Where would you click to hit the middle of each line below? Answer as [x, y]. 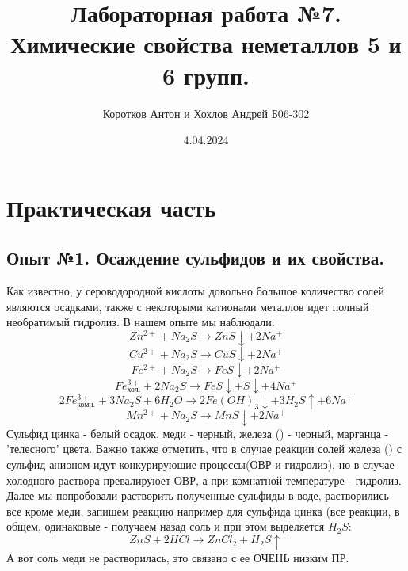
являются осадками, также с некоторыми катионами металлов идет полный [188, 306]
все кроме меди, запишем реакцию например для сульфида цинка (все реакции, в [203, 510]
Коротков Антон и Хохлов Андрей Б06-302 [206, 113]
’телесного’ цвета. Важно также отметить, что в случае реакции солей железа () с [204, 449]
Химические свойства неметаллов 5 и [206, 44]
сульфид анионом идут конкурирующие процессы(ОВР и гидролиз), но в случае [200, 464]
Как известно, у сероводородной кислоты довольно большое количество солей [196, 291]
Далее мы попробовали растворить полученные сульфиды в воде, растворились [198, 495]
